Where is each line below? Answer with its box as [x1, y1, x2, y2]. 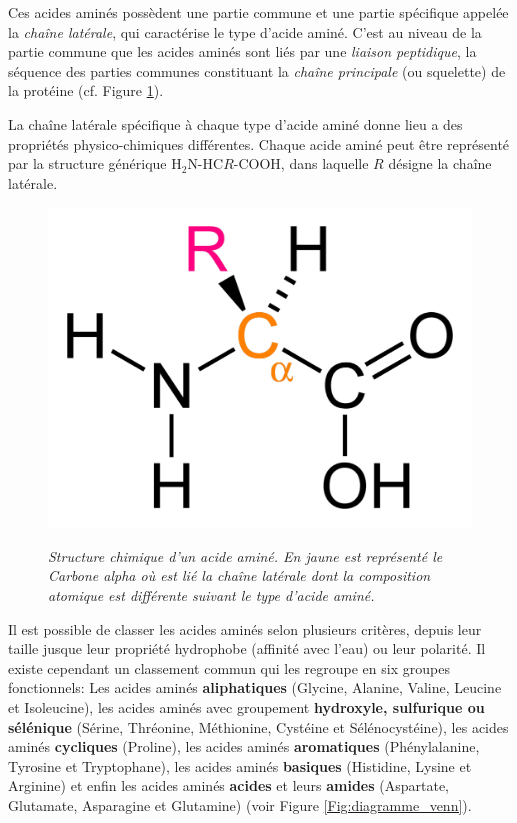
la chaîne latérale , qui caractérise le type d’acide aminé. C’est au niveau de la [8, 21, 482, 42]
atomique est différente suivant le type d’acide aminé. [48, 585, 375, 606]
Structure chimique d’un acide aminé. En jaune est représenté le [48, 545, 443, 566]
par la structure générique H [8, 153, 182, 174]
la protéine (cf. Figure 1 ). [8, 80, 164, 101]
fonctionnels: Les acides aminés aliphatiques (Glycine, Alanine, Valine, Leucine [8, 677, 502, 698]
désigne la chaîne [388, 153, 492, 174]
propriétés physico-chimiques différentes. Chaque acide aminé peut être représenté [8, 133, 510, 154]
